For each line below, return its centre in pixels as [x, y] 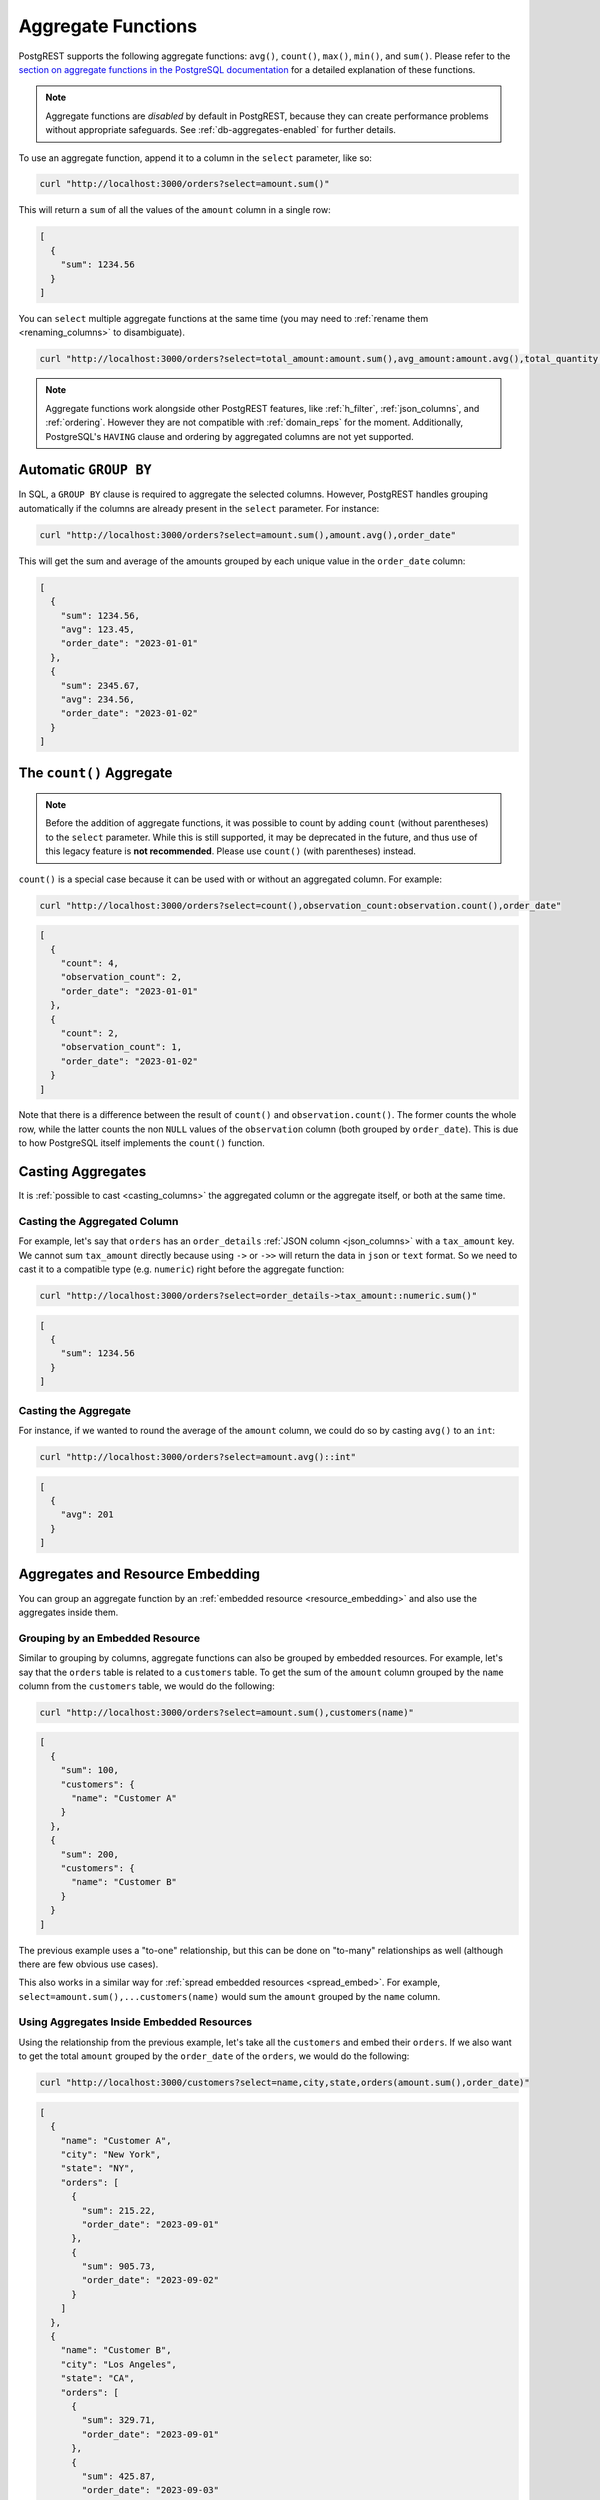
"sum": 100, [90, 1770]
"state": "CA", [97, 2378]
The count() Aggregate [95, 773]
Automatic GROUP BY [85, 470]
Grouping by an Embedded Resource [109, 1638]
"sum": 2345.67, [100, 685]
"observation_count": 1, [121, 1047]
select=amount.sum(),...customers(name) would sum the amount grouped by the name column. [229, 1996]
